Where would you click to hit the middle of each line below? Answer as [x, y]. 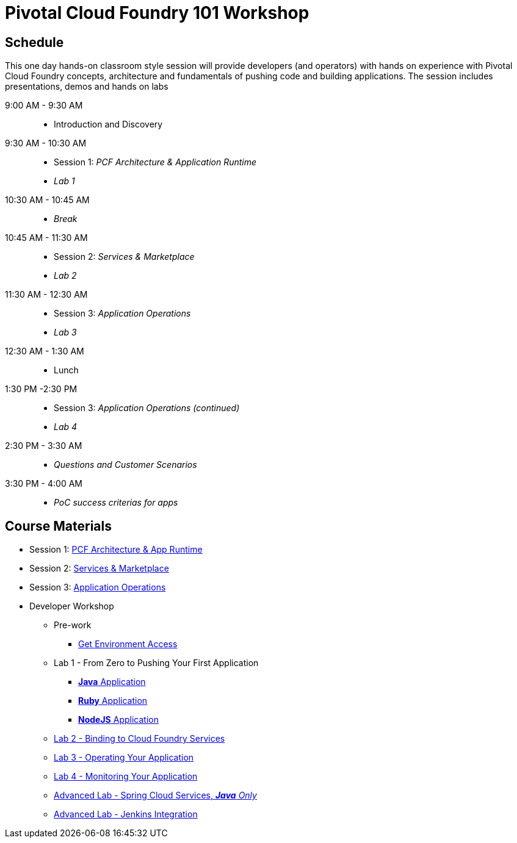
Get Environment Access [128, 644]
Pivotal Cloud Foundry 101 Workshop [157, 13]
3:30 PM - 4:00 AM [44, 484]
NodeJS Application [118, 720]
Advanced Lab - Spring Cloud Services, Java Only [155, 795]
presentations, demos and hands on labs [87, 87]
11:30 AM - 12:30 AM [46, 295]
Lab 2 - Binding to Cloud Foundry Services [139, 739]
